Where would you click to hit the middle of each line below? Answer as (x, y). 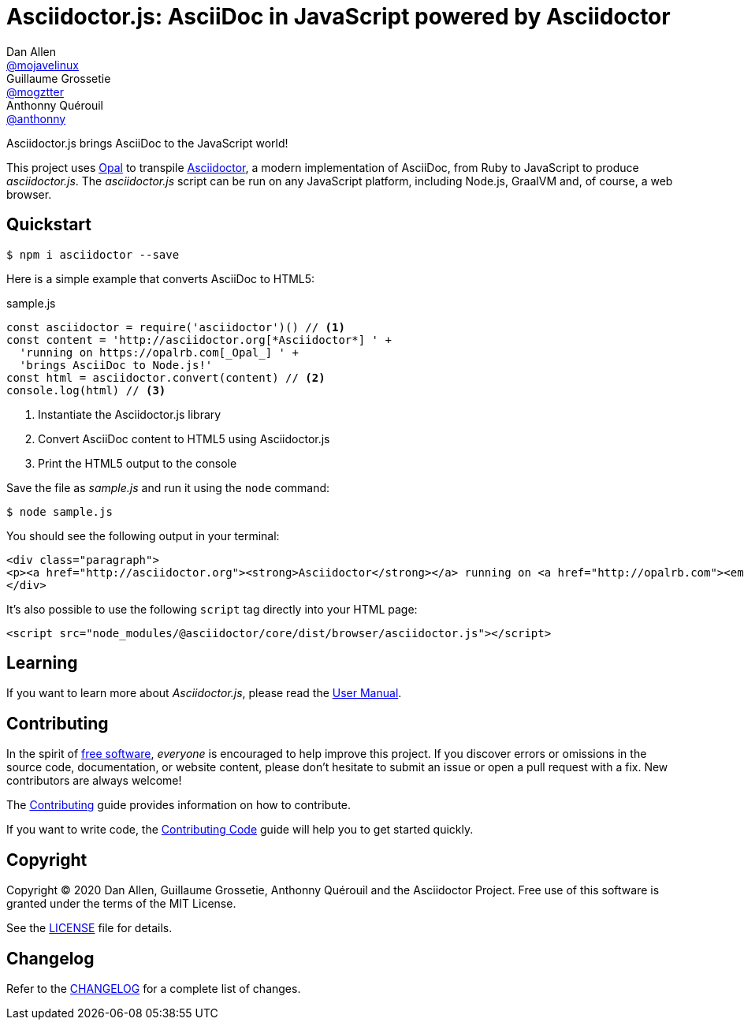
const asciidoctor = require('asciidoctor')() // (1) (176, 327)
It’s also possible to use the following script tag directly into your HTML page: (212, 609)
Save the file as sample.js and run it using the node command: (168, 487)
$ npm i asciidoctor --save (93, 254)
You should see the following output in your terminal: (143, 535)
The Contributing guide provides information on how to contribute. (179, 805)
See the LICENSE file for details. (89, 928)
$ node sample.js (60, 511)
